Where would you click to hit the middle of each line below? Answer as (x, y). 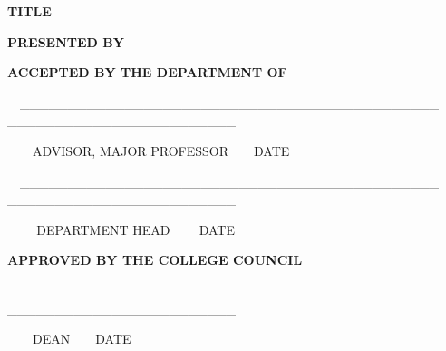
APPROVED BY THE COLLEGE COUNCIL (155, 260)
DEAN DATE (82, 339)
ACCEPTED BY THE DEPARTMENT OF (147, 72)
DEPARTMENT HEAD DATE (136, 229)
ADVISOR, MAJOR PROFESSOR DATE (161, 150)
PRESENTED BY (66, 41)
